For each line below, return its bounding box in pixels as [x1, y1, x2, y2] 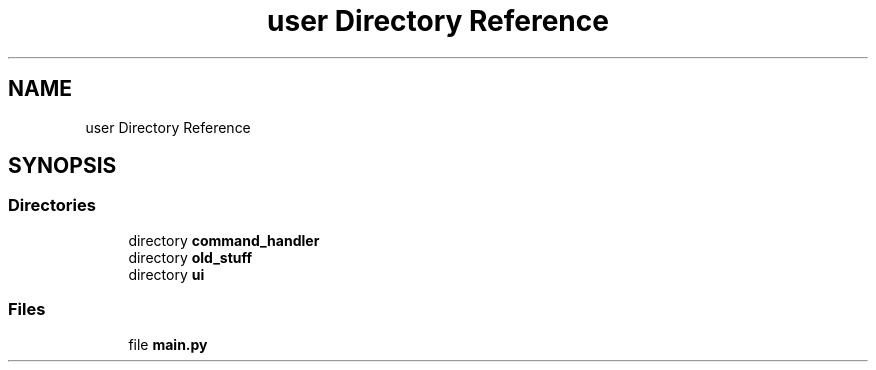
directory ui [128, 265, 205, 283]
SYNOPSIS [8, 153, 117, 179]
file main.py [128, 335, 208, 353]
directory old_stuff [128, 248, 253, 266]
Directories [8, 195, 96, 216]
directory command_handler [128, 231, 320, 249]
